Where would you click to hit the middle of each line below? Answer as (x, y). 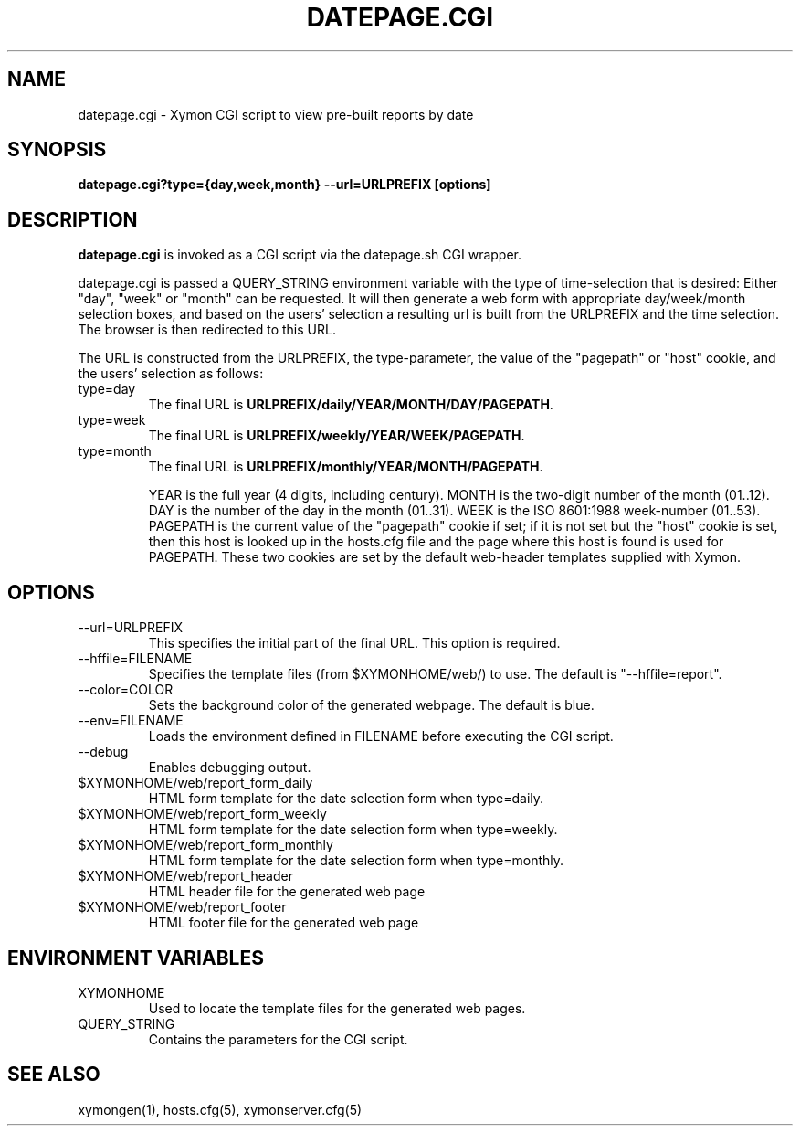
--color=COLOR (126, 690)
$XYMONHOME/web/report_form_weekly (202, 814)
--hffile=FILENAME (135, 659)
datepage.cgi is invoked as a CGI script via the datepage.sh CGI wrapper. (300, 255)
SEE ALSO (54, 1075)
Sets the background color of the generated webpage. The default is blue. (371, 705)
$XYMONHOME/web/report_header (185, 876)
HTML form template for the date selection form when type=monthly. (356, 861)
